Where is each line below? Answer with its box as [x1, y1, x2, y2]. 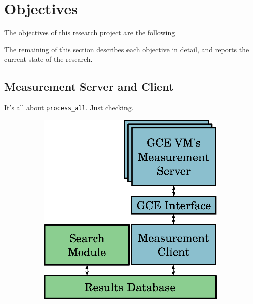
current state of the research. [4, 54, 93, 64]
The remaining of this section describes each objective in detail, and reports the [4, 44, 249, 54]
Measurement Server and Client [4, 79, 174, 94]
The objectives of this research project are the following [4, 27, 175, 38]
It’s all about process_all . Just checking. [4, 102, 134, 113]
